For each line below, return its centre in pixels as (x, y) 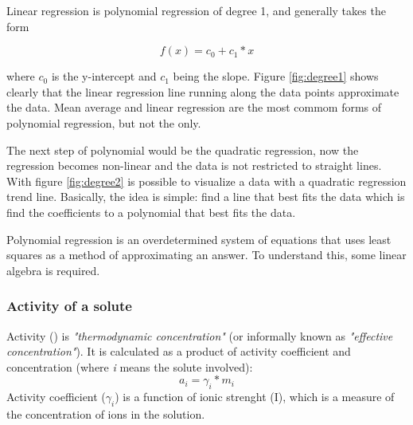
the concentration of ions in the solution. (106, 413)
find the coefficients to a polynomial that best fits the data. (151, 212)
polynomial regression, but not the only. (104, 122)
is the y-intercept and (104, 76)
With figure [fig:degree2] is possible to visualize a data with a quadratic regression (206, 181)
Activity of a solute (69, 306)
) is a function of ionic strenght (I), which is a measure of (255, 397)
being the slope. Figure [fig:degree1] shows (276, 76)
